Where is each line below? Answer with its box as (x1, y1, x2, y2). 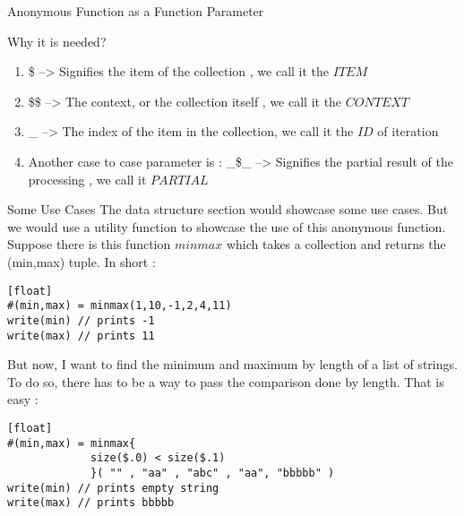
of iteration (377, 122, 439, 141)
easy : (7, 390, 39, 408)
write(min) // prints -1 (7, 314, 155, 327)
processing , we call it (28, 169, 147, 188)
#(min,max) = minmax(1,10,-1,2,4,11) (7, 299, 232, 313)
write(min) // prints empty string (7, 481, 219, 494)
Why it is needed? (7, 31, 107, 50)
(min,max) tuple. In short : (7, 252, 156, 271)
